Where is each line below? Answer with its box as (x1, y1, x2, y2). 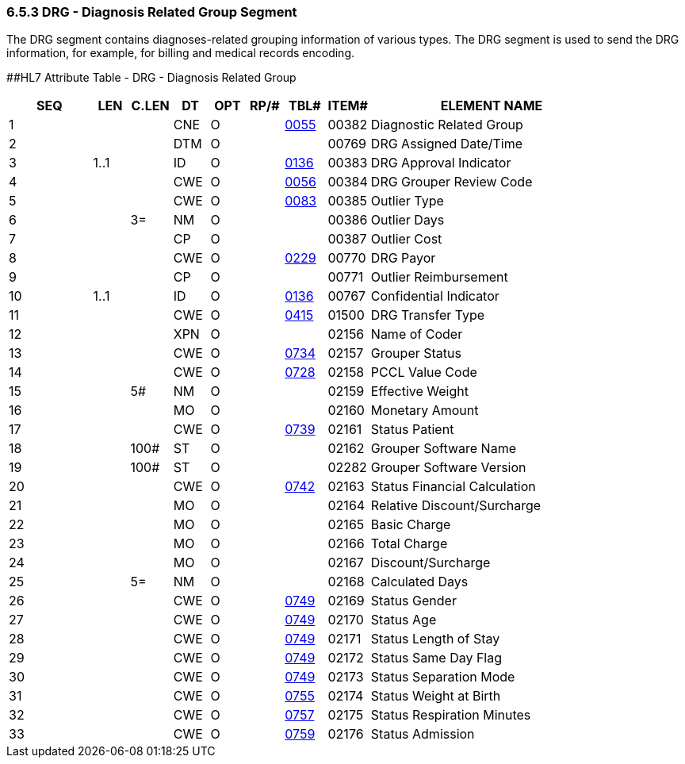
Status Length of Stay (370, 631, 500, 647)
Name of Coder (370, 326, 463, 343)
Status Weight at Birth (370, 688, 501, 704)
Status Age (370, 612, 437, 628)
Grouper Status (370, 345, 461, 362)
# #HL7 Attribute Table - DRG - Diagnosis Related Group (6, 71, 297, 85)
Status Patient (370, 421, 454, 438)
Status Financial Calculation (370, 478, 536, 495)
